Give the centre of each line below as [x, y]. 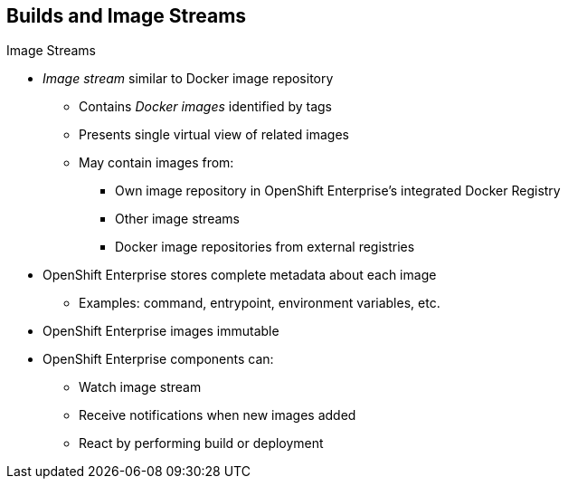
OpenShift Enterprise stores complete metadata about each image [240, 275]
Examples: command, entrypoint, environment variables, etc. [260, 303]
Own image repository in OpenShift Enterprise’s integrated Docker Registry [338, 191]
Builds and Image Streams [127, 16]
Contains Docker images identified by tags [205, 107]
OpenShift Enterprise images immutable [161, 331]
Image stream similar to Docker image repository [188, 79]
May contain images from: [156, 163]
